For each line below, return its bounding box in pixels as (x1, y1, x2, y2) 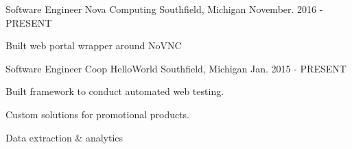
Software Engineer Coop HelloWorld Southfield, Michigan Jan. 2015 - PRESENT (5, 61, 347, 75)
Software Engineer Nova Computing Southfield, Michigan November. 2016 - (5, 2, 323, 16)
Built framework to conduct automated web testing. (5, 84, 224, 98)
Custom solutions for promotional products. (5, 107, 190, 121)
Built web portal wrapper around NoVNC (5, 38, 182, 53)
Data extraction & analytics (5, 130, 124, 144)
